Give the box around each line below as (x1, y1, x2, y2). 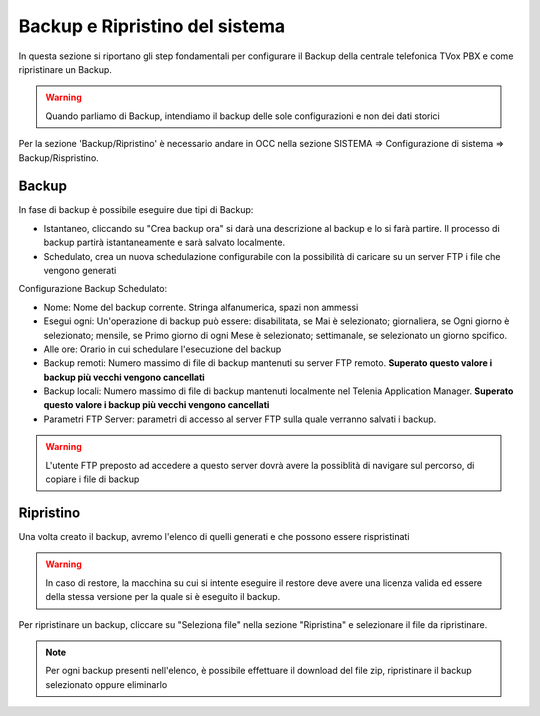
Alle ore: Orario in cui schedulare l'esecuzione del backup (43, 343, 282, 355)
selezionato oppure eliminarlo (45, 678, 168, 690)
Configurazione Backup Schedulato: (18, 283, 168, 295)
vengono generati (43, 264, 117, 276)
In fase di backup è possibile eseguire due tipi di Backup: (18, 204, 254, 216)
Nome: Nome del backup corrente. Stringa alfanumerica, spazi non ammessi (43, 301, 359, 313)
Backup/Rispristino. (18, 151, 99, 164)
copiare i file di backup (45, 473, 140, 485)
